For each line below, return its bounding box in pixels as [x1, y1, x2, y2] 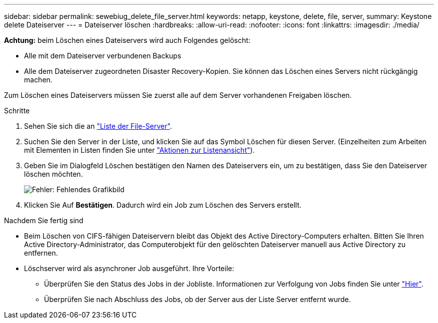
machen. [24, 75, 52, 84]
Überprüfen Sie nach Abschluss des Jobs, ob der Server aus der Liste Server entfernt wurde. [44, 295, 351, 304]
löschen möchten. [24, 170, 83, 178]
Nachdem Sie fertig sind [4, 216, 83, 225]
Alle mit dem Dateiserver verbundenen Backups [24, 51, 181, 60]
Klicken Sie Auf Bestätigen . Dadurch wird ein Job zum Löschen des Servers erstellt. [24, 201, 301, 209]
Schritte [4, 106, 30, 115]
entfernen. [24, 249, 58, 257]
